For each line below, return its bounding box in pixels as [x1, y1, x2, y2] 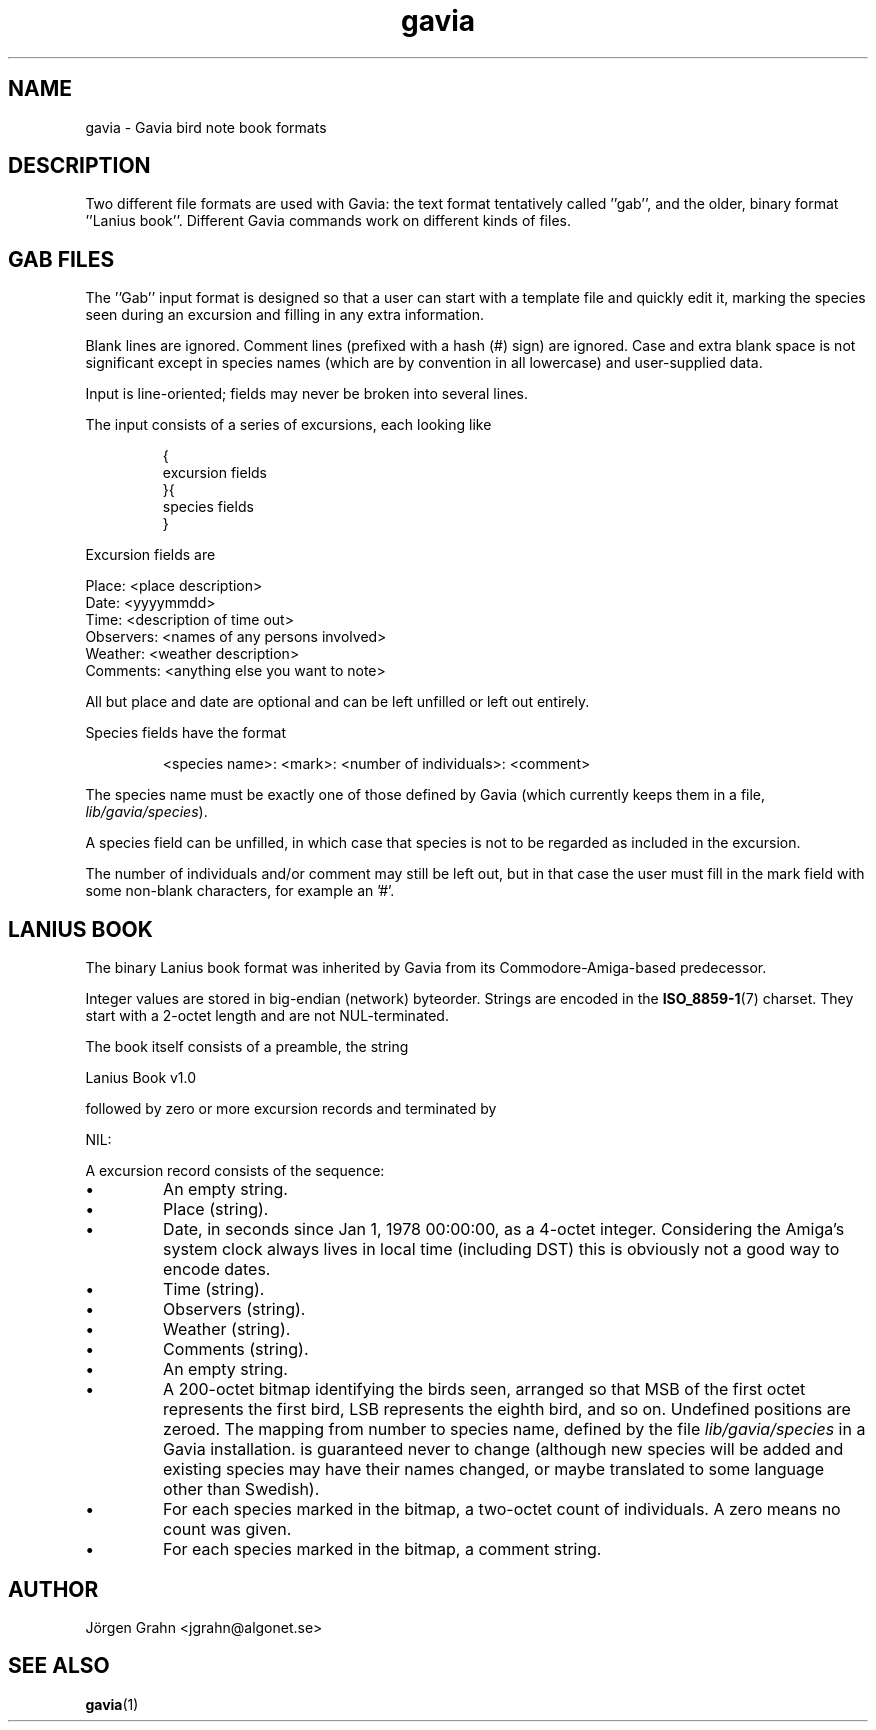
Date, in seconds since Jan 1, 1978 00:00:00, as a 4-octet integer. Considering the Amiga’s [163, 1219, 845, 1240]
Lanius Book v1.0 [85, 1069, 197, 1087]
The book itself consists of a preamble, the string [85, 1038, 409, 1056]
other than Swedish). [163, 1479, 320, 1500]
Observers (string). [163, 1299, 306, 1320]
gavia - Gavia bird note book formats [85, 118, 327, 136]
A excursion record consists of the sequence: [85, 1162, 385, 1180]
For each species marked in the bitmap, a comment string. [163, 1539, 602, 1560]
